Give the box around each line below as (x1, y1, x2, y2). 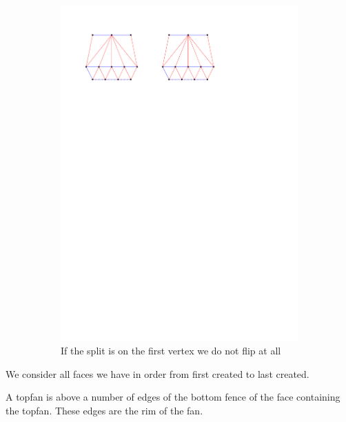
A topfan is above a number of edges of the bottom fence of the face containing (6, 390, 340, 404)
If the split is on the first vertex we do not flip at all (61, 343, 281, 357)
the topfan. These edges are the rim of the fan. (6, 403, 203, 417)
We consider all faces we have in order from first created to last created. (6, 366, 309, 381)
